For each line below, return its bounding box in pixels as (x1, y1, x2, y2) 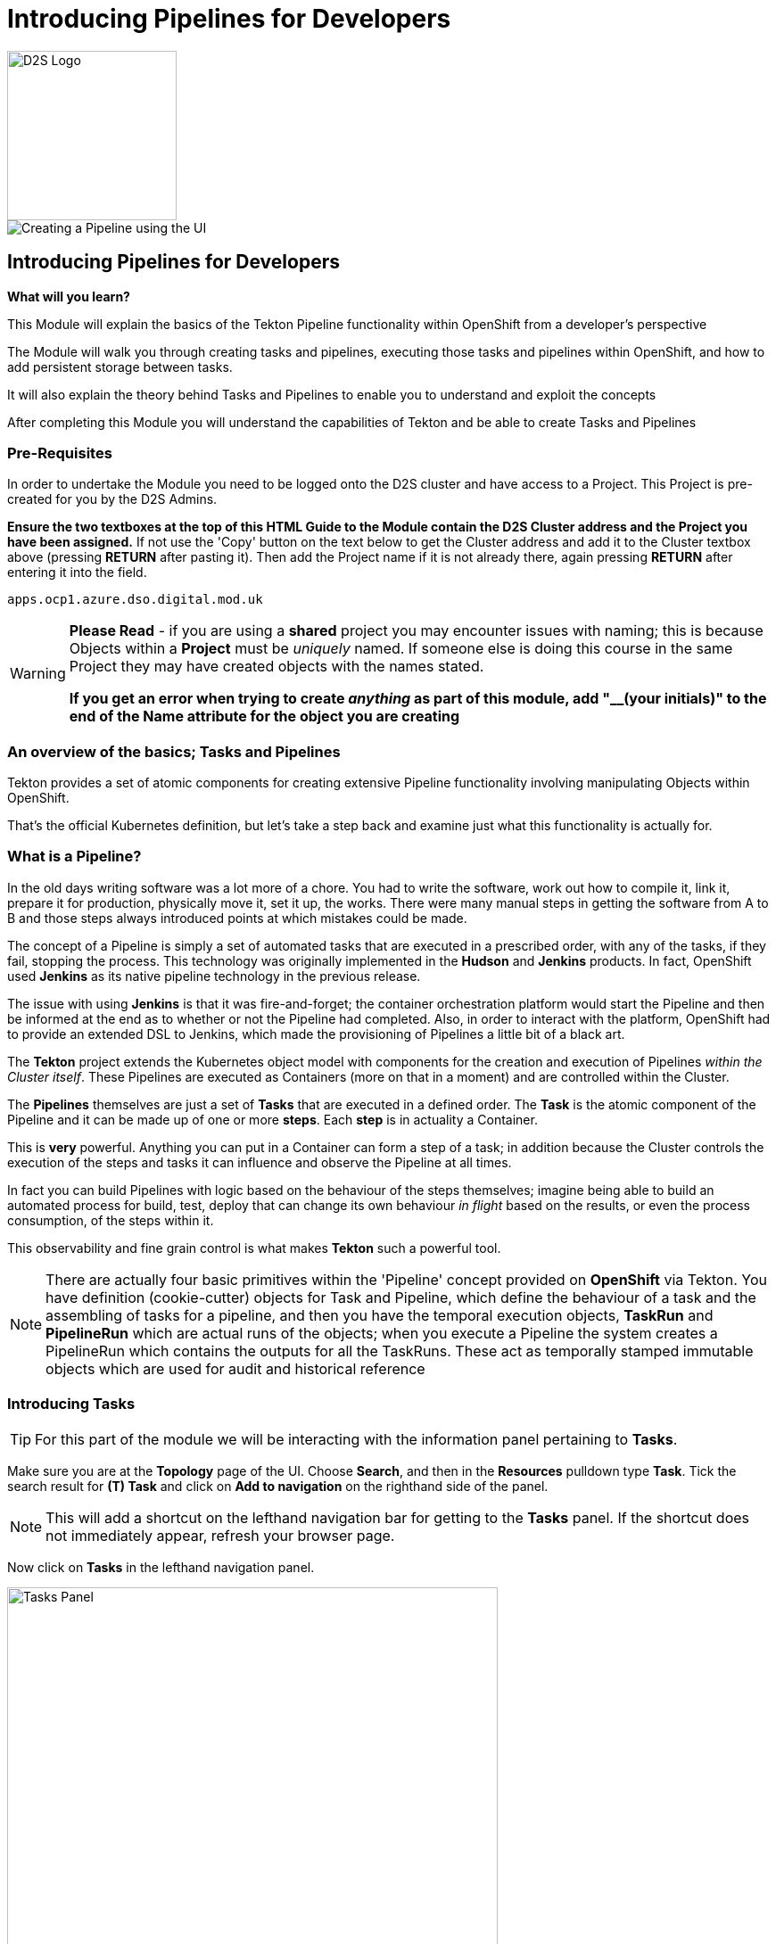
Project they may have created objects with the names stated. (69, 657, 484, 676)
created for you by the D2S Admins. (7, 491, 218, 507)
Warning (10, 664, 66, 683)
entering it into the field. (7, 564, 147, 581)
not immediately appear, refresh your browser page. (45, 1526, 395, 1544)
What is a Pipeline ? (7, 847, 142, 866)
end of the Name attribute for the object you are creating (69, 707, 460, 726)
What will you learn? (7, 288, 130, 304)
